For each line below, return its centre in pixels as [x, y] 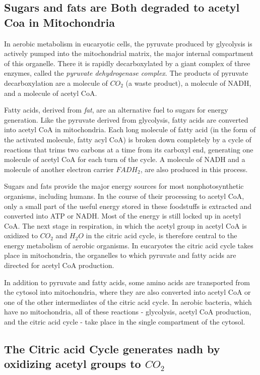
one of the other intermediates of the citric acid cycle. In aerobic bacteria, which [128, 302]
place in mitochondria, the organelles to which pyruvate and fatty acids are [120, 255]
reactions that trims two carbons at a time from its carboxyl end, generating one [129, 149]
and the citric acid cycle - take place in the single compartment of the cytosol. [125, 322]
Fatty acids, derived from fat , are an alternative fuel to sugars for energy [116, 110]
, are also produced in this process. [194, 169]
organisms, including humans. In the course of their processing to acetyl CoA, [124, 196]
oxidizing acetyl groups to [73, 364]
